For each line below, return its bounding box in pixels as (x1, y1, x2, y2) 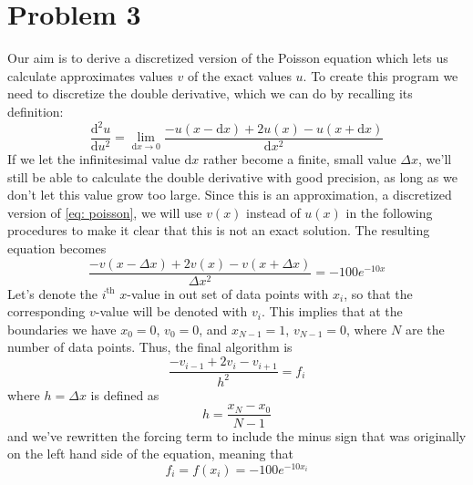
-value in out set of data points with (127, 284, 329, 303)
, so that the (344, 284, 413, 303)
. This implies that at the (261, 302, 403, 321)
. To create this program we (303, 66, 458, 85)
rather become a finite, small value (202, 150, 396, 169)
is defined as (90, 385, 159, 404)
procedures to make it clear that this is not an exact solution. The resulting (7, 221, 430, 240)
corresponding (7, 302, 86, 321)
